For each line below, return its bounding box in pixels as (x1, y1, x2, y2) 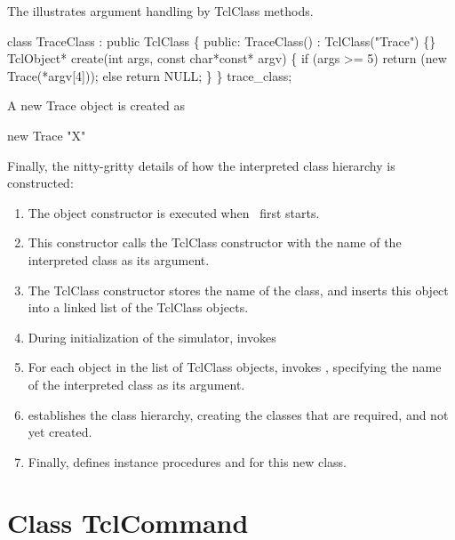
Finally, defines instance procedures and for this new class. (28, 452, 347, 471)
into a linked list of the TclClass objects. (28, 298, 249, 317)
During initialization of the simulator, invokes (28, 327, 276, 346)
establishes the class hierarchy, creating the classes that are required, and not (28, 405, 449, 423)
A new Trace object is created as (7, 96, 186, 115)
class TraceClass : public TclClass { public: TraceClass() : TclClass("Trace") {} (7, 31, 436, 50)
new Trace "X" (7, 125, 86, 144)
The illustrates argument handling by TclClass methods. (7, 2, 314, 20)
